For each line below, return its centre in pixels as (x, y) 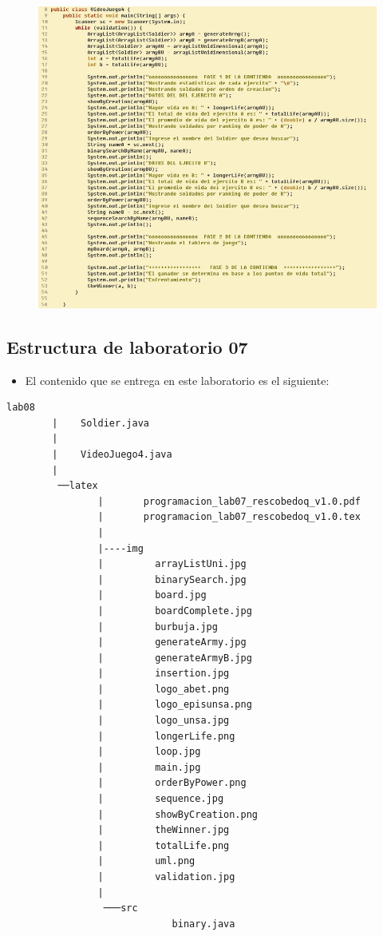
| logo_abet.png (164, 689)
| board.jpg (152, 595)
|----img (120, 548)
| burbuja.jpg (158, 627)
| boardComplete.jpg (175, 611)
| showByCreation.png (178, 814)
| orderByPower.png (172, 783)
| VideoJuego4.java (112, 454)
